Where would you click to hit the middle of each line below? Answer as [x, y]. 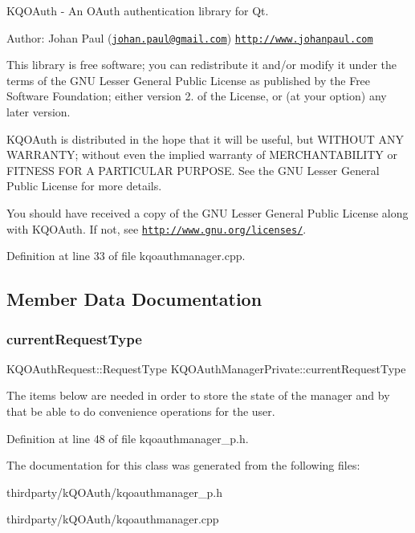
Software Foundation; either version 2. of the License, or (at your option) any [197, 96]
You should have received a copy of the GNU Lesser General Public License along [207, 213]
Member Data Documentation [134, 299]
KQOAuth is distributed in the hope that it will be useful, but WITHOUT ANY [205, 138]
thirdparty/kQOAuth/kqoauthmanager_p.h [114, 492]
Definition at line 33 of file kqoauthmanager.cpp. [126, 256]
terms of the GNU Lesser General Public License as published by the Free [189, 80]
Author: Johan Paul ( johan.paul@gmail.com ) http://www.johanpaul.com [190, 37]
